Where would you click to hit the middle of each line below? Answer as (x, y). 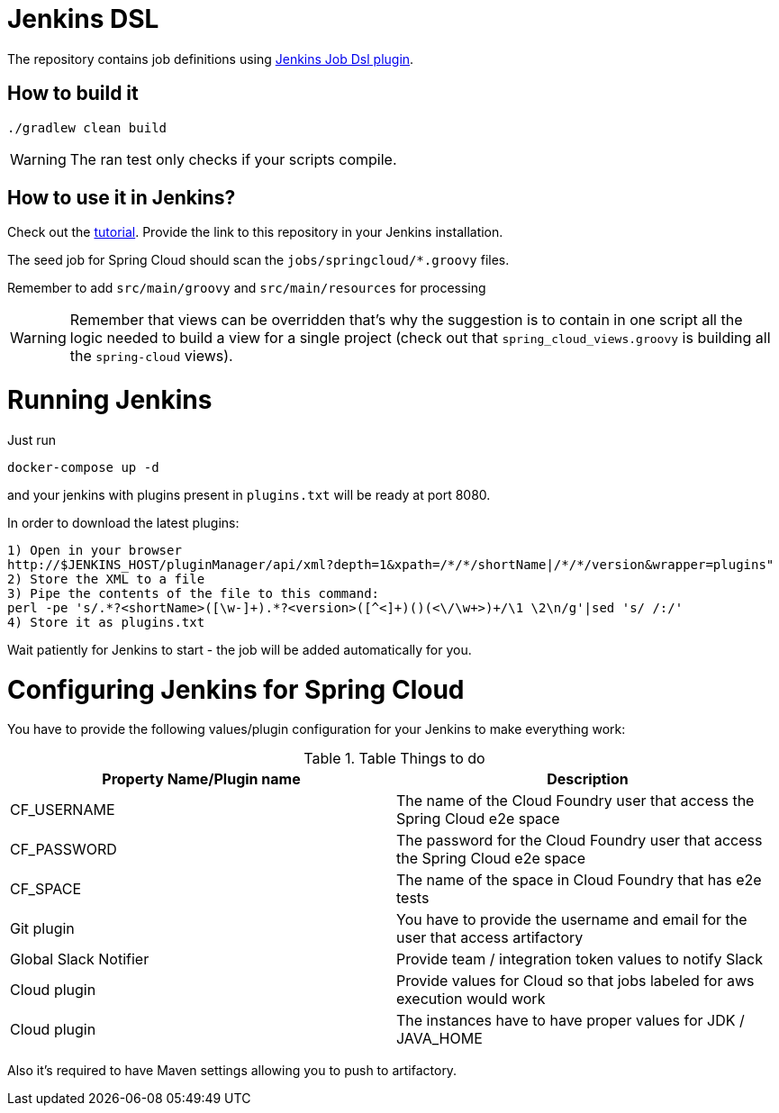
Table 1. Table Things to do (394, 759)
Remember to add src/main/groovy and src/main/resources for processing (247, 288)
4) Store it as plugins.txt (106, 622)
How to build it (73, 94)
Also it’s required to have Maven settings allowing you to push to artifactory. (232, 1071)
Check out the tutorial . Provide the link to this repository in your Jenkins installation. (255, 232)
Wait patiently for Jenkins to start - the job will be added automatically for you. (240, 649)
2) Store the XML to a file (106, 579)
